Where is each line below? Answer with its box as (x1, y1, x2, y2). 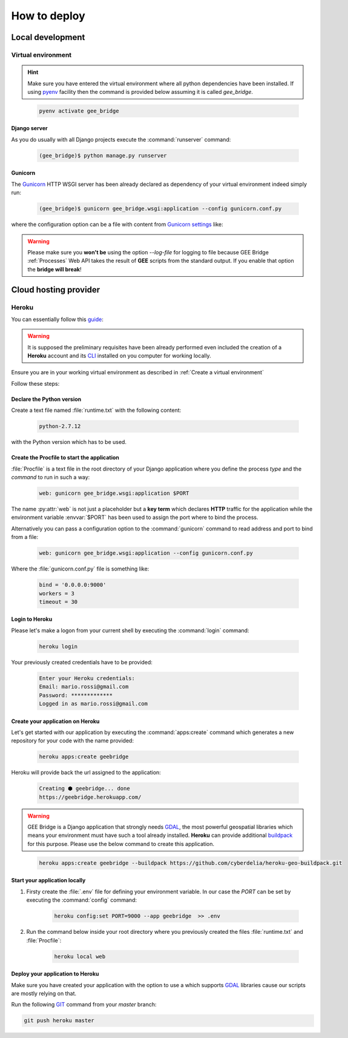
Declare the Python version (11, 395, 82, 403)
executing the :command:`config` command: (26, 896, 137, 904)
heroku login (39, 643, 78, 650)
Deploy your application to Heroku (11, 970, 99, 977)
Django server (11, 125, 48, 132)
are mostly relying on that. (11, 990, 77, 997)
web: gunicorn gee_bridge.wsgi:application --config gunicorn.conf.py (39, 550, 254, 557)
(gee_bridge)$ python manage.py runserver (39, 152, 167, 159)
